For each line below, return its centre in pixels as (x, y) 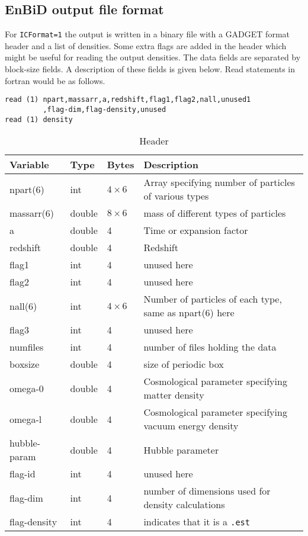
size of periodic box (184, 364)
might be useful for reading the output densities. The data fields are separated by (153, 57)
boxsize (25, 364)
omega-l (26, 419)
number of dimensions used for (207, 491)
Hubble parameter (181, 450)
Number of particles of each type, (213, 299)
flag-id (23, 474)
